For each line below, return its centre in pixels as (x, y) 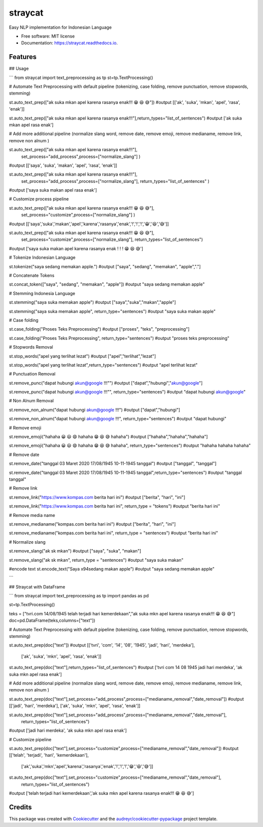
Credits (20, 807)
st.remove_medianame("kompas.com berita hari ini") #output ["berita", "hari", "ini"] (93, 524)
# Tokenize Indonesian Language (42, 257)
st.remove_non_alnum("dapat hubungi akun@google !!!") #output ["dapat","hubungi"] (94, 410)
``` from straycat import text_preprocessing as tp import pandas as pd (79, 596)
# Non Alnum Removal (31, 401)
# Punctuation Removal (32, 374)
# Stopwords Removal (31, 347)
